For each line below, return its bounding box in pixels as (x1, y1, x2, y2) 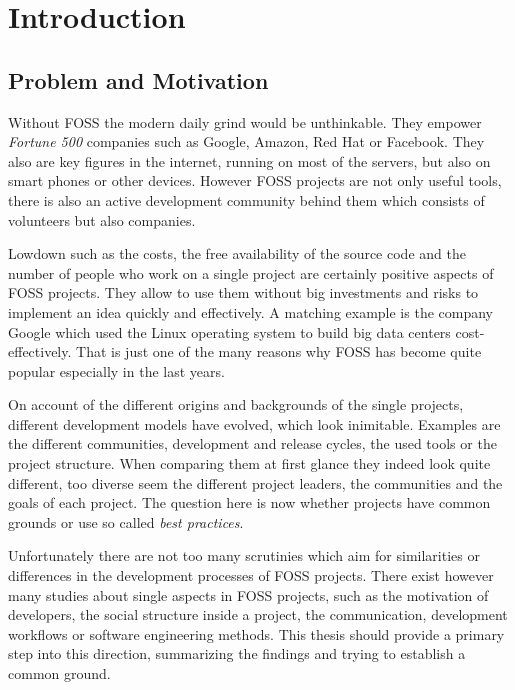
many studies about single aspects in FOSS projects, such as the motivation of (8, 584, 489, 605)
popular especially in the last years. (8, 360, 225, 381)
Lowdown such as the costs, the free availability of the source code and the (8, 243, 466, 264)
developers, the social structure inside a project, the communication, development (8, 604, 508, 625)
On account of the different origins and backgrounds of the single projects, (8, 394, 464, 415)
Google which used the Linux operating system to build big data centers (8, 321, 451, 342)
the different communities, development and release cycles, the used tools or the (8, 433, 497, 454)
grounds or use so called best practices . (8, 511, 244, 532)
